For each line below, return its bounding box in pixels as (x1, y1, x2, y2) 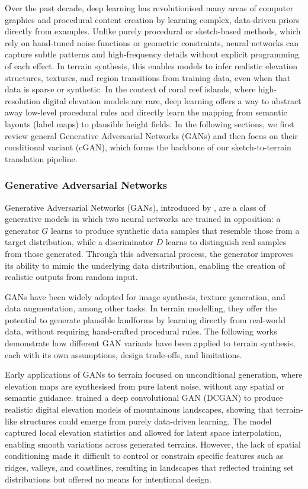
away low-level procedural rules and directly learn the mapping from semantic (5, 106, 287, 118)
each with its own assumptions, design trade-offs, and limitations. (5, 348, 242, 361)
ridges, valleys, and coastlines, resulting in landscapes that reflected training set (5, 461, 294, 473)
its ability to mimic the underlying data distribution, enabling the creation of (5, 259, 285, 271)
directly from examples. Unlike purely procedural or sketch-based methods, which (5, 25, 301, 37)
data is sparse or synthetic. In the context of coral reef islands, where (5, 83, 256, 95)
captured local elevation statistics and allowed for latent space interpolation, (5, 426, 282, 439)
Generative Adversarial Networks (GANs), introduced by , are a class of (5, 201, 266, 213)
